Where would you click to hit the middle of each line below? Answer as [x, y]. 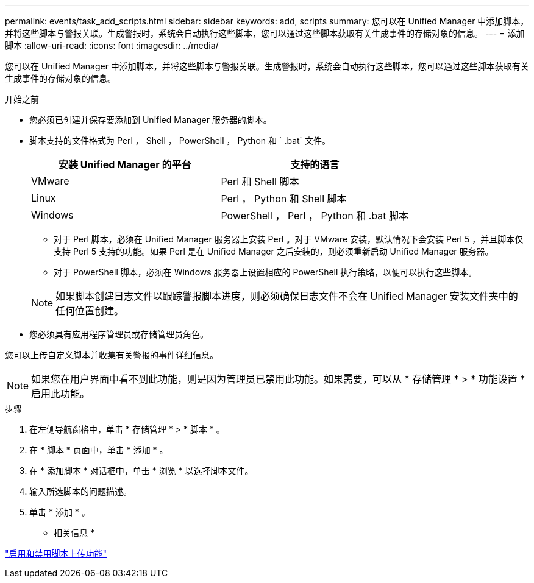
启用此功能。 [61, 394]
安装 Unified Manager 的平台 [125, 164]
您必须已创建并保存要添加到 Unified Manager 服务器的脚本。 [151, 120]
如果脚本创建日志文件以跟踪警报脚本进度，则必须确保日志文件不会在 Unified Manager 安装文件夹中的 [287, 296]
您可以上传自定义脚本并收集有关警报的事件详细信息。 [112, 355]
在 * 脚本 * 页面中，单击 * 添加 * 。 [99, 450]
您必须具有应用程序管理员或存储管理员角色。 [119, 334]
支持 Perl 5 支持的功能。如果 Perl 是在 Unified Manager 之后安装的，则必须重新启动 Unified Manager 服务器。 [274, 251]
